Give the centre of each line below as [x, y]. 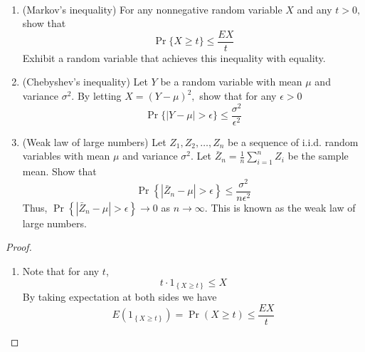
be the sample [318, 156]
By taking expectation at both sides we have [120, 297]
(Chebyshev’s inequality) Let [85, 82]
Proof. [19, 247]
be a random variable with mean [231, 82]
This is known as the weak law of [283, 207]
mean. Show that [59, 171]
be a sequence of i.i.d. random [293, 141]
